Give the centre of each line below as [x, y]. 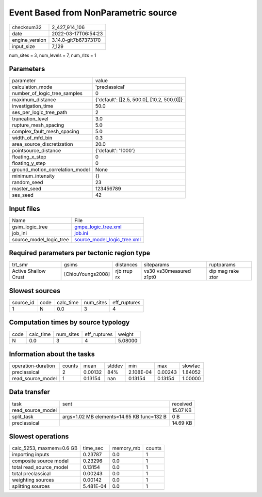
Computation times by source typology [69, 322]
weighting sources [33, 480]
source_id [23, 303]
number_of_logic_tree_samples [47, 93]
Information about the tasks [52, 354]
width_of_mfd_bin [32, 138]
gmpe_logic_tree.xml [98, 227]
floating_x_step [29, 157]
